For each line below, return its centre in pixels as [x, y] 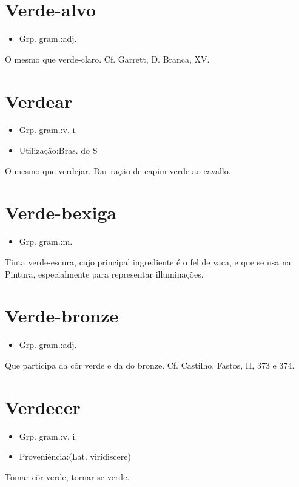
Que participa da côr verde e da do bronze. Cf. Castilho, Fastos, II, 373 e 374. [150, 365]
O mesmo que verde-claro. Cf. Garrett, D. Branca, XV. [107, 59]
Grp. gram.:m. [46, 241]
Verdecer [43, 407]
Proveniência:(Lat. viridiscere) [75, 456]
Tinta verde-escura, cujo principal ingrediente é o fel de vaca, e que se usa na [148, 261]
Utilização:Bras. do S [58, 150]
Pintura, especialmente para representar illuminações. [104, 274]
